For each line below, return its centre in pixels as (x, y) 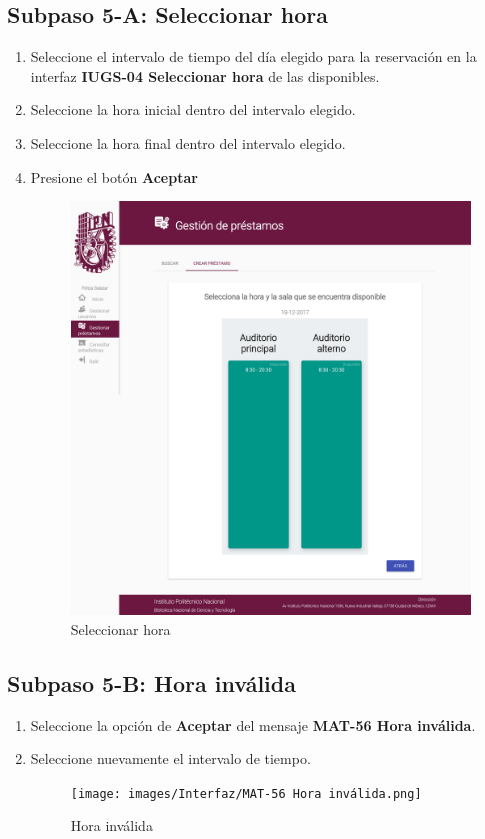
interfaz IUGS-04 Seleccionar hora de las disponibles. (205, 75)
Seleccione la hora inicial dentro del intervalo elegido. (193, 109)
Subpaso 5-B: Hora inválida (151, 682)
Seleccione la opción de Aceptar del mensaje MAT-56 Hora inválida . (253, 724)
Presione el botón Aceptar (114, 176)
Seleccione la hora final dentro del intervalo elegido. (188, 142)
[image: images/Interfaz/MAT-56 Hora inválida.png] (246, 793)
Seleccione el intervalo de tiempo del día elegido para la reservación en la (253, 56)
